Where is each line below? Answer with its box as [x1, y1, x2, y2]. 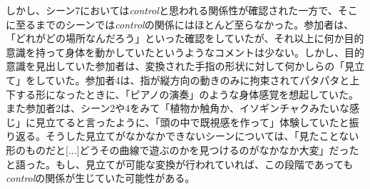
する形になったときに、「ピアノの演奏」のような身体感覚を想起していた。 [15, 86, 359, 101]
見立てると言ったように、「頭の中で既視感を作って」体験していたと [35, 114, 349, 129]
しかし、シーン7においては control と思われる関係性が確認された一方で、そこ [6, 3, 358, 17]
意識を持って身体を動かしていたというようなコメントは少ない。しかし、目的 [6, 44, 364, 59]
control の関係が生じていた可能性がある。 [6, 170, 195, 185]
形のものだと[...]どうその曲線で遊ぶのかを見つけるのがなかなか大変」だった [6, 142, 359, 157]
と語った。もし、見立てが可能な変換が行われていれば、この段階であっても [6, 156, 354, 171]
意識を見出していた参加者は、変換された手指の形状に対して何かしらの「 [6, 58, 345, 73]
